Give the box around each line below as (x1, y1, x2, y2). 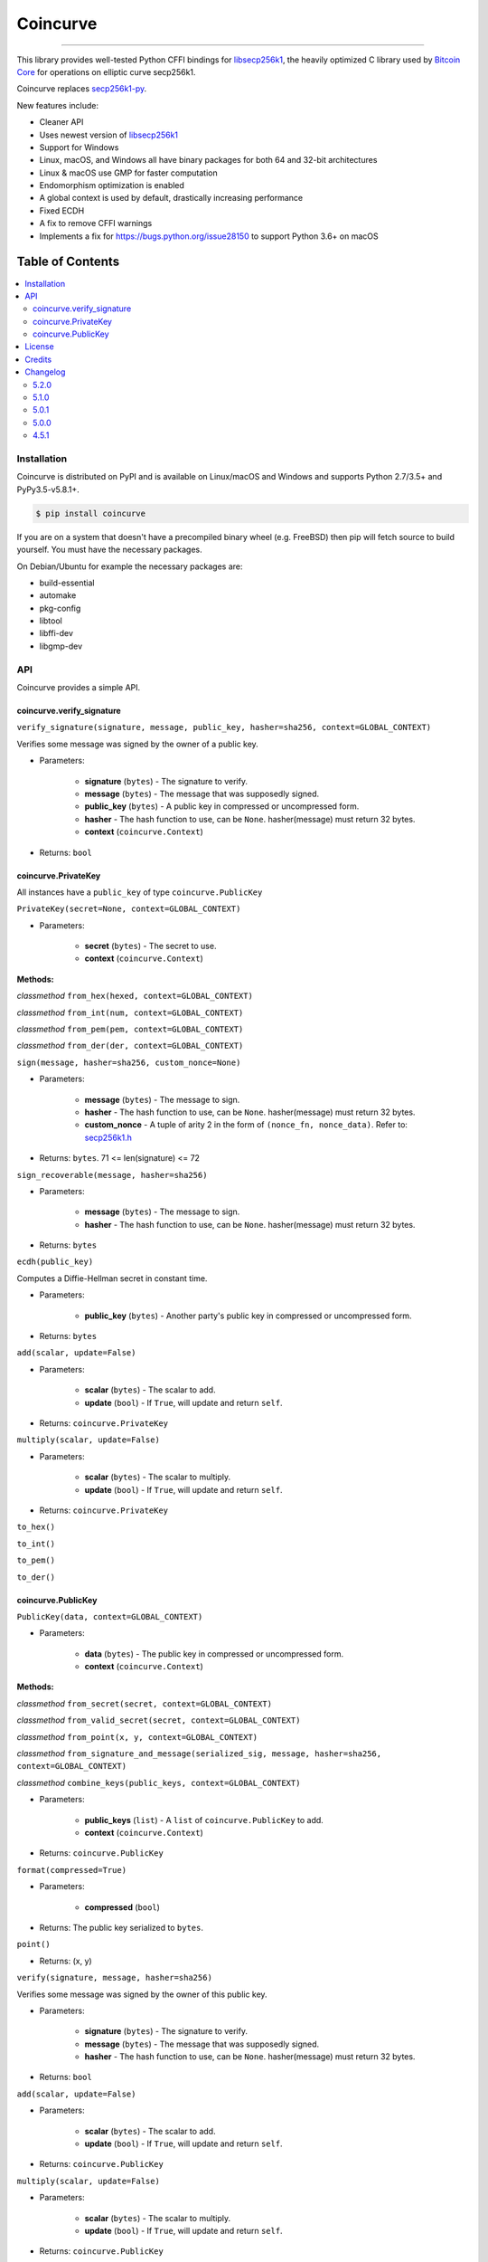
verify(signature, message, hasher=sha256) (16, 1972, 212, 1983)
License (24, 341, 54, 352)
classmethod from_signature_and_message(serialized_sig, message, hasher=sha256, (16, 1748, 382, 1759)
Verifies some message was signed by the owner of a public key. (16, 738, 259, 749)
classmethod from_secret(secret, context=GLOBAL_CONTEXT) (16, 1697, 273, 1709)
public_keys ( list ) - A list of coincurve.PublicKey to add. (84, 1814, 324, 1825)
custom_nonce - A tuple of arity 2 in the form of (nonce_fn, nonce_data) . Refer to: (84, 1119, 408, 1130)
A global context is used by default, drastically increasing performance (39, 193, 303, 204)
